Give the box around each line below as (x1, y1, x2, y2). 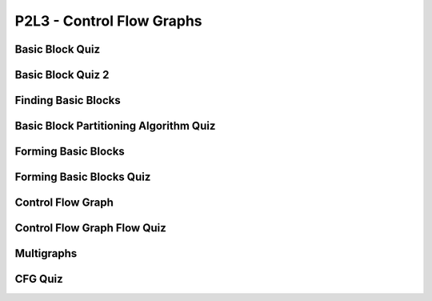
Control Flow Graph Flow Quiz (14, 221, 167, 235)
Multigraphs (14, 247, 78, 260)
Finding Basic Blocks (14, 94, 121, 107)
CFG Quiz (14, 272, 63, 286)
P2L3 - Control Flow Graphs (14, 12, 203, 30)
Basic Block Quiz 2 (14, 68, 110, 82)
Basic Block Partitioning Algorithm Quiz (14, 119, 216, 133)
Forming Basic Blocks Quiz (14, 171, 151, 184)
